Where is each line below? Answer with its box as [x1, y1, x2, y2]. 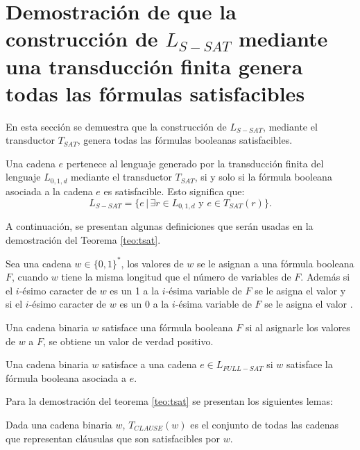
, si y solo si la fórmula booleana [194, 169, 332, 184]
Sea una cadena [6, 256, 71, 270]
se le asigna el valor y [255, 283, 346, 297]
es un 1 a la [110, 283, 160, 297]
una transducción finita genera [6, 51, 303, 80]
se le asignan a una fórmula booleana [196, 256, 354, 270]
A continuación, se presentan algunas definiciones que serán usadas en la [6, 218, 314, 233]
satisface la [286, 357, 333, 372]
